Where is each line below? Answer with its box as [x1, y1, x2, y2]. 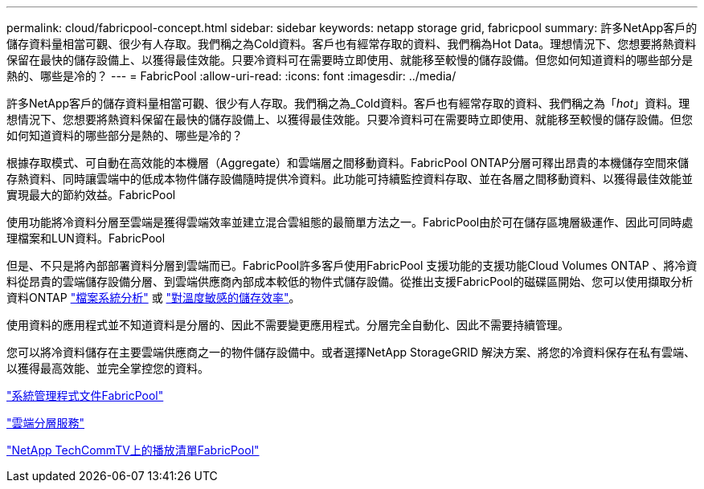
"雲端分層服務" [6, 416, 85, 430]
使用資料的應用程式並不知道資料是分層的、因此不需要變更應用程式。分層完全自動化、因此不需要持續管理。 [6, 318, 569, 332]
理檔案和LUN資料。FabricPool [6, 231, 166, 245]
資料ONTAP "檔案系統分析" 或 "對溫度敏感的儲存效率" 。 [6, 291, 301, 304]
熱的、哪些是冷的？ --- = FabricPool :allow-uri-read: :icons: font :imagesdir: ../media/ [6, 69, 456, 83]
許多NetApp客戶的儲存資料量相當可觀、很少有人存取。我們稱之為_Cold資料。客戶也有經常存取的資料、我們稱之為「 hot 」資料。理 [6, 96, 690, 110]
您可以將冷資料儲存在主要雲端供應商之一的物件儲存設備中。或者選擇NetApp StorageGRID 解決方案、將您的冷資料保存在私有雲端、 [6, 345, 695, 359]
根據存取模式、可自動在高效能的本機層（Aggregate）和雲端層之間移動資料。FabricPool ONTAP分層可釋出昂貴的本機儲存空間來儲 [6, 156, 689, 169]
